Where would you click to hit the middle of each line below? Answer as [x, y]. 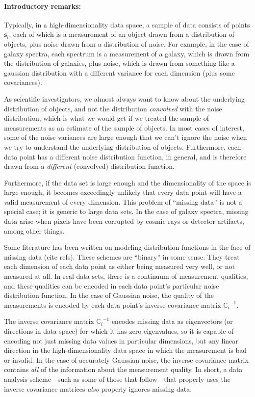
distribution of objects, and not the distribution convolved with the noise [113, 108]
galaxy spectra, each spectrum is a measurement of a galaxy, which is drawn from [127, 53]
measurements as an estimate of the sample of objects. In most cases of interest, [124, 127]
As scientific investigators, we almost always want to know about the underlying [124, 98]
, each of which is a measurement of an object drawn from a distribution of [122, 34]
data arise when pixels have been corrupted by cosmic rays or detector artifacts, [124, 221]
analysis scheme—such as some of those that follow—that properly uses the [117, 379]
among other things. [34, 230]
